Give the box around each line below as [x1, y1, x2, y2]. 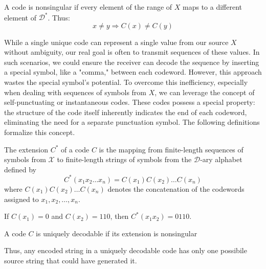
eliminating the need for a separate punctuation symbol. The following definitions [4, 117, 260, 127]
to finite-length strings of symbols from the [57, 154, 192, 165]
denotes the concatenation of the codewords [107, 183, 245, 194]
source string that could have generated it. [4, 255, 137, 265]
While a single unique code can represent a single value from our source [4, 36, 229, 47]
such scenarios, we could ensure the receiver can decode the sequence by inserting [4, 56, 259, 67]
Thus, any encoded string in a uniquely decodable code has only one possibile [4, 245, 247, 256]
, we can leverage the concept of [154, 86, 255, 97]
